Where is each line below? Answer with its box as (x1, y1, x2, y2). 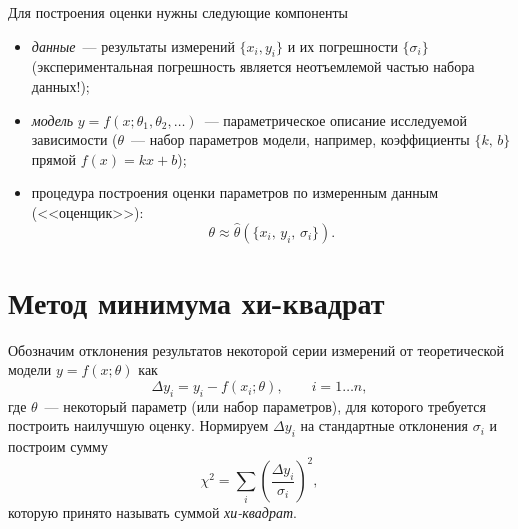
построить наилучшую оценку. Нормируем (8, 415, 269, 436)
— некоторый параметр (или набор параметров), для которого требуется (44, 395, 486, 416)
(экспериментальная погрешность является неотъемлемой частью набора (31, 56, 475, 77)
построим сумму (8, 436, 108, 457)
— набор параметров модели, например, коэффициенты (131, 129, 470, 150)
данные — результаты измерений (31, 35, 235, 56)
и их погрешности (287, 35, 398, 56)
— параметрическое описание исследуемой (204, 109, 467, 130)
